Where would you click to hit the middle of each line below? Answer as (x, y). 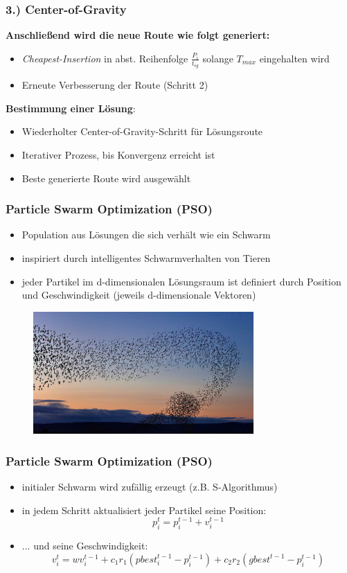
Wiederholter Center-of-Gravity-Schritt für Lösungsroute (142, 131)
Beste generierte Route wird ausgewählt (106, 178)
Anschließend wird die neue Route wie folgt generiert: (138, 35)
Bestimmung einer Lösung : (71, 108)
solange (218, 58)
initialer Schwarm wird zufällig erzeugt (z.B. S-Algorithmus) (150, 487)
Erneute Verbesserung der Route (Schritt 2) (115, 85)
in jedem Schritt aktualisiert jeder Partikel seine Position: (144, 510)
